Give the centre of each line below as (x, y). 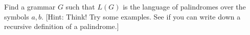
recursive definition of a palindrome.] (62, 26)
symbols (17, 16)
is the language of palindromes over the (184, 6)
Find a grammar (30, 6)
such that (80, 6)
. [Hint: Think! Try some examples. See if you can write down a (141, 16)
